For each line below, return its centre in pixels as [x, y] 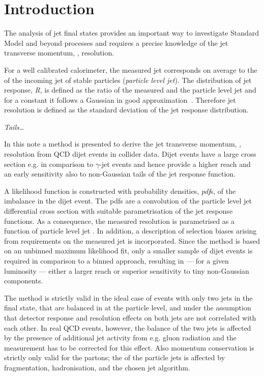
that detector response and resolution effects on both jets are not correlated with [130, 317]
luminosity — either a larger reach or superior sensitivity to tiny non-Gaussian [127, 270]
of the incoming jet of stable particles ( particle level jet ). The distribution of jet [128, 80]
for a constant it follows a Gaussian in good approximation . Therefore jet [120, 99]
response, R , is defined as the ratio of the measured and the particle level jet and [130, 90]
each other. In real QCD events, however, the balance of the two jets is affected [128, 327]
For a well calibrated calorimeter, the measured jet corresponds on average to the [131, 69]
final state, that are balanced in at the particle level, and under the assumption [128, 308]
